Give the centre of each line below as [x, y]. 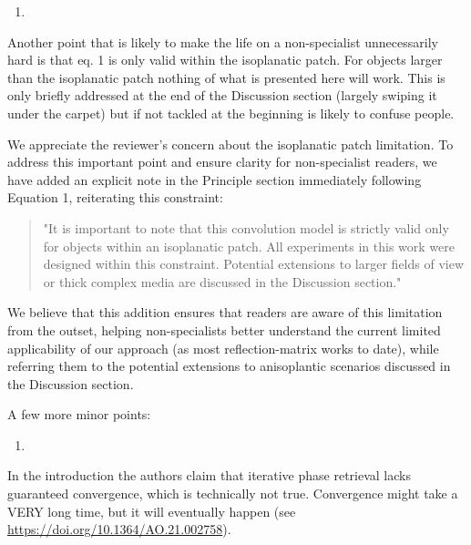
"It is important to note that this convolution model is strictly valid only [246, 227]
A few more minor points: [79, 414]
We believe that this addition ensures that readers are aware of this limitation [225, 312]
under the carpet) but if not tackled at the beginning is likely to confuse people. [231, 113]
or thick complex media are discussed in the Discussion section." [222, 281]
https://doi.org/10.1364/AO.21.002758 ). [119, 529]
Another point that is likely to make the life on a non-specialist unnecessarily [223, 41]
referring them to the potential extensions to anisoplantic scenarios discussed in [229, 366]
